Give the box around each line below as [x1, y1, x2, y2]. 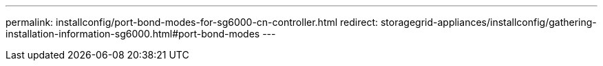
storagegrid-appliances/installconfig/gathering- [380, 16, 597, 28]
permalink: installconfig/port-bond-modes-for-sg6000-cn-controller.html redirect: [6, 16, 379, 28]
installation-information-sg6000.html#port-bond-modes [6, 28, 260, 39]
